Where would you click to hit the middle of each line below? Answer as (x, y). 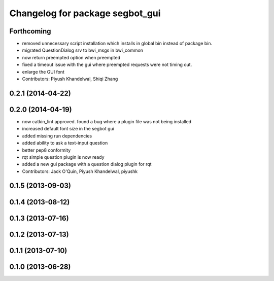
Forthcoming (30, 31)
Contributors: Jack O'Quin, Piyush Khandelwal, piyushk (80, 171)
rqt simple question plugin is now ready (63, 157)
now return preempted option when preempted (71, 57)
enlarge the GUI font (43, 72)
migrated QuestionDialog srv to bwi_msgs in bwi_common (83, 50)
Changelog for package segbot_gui (85, 13)
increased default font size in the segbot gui (68, 129)
